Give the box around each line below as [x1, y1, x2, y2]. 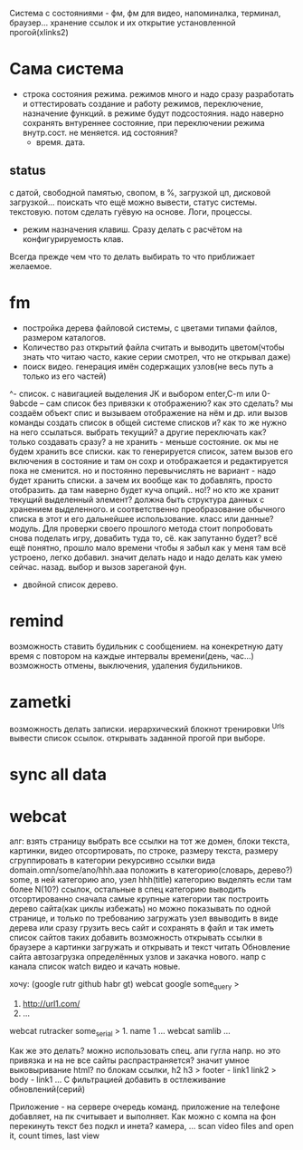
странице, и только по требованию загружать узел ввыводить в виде [9, 913, 279, 923]
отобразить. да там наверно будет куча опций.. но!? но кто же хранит [9, 484, 279, 495]
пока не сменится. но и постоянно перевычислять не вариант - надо [9, 465, 277, 476]
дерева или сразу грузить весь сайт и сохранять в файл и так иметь [9, 923, 274, 933]
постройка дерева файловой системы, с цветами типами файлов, [22, 322, 278, 333]
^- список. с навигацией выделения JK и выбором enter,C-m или [9, 388, 260, 399]
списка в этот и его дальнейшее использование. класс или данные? [9, 513, 274, 524]
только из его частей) [22, 371, 107, 382]
